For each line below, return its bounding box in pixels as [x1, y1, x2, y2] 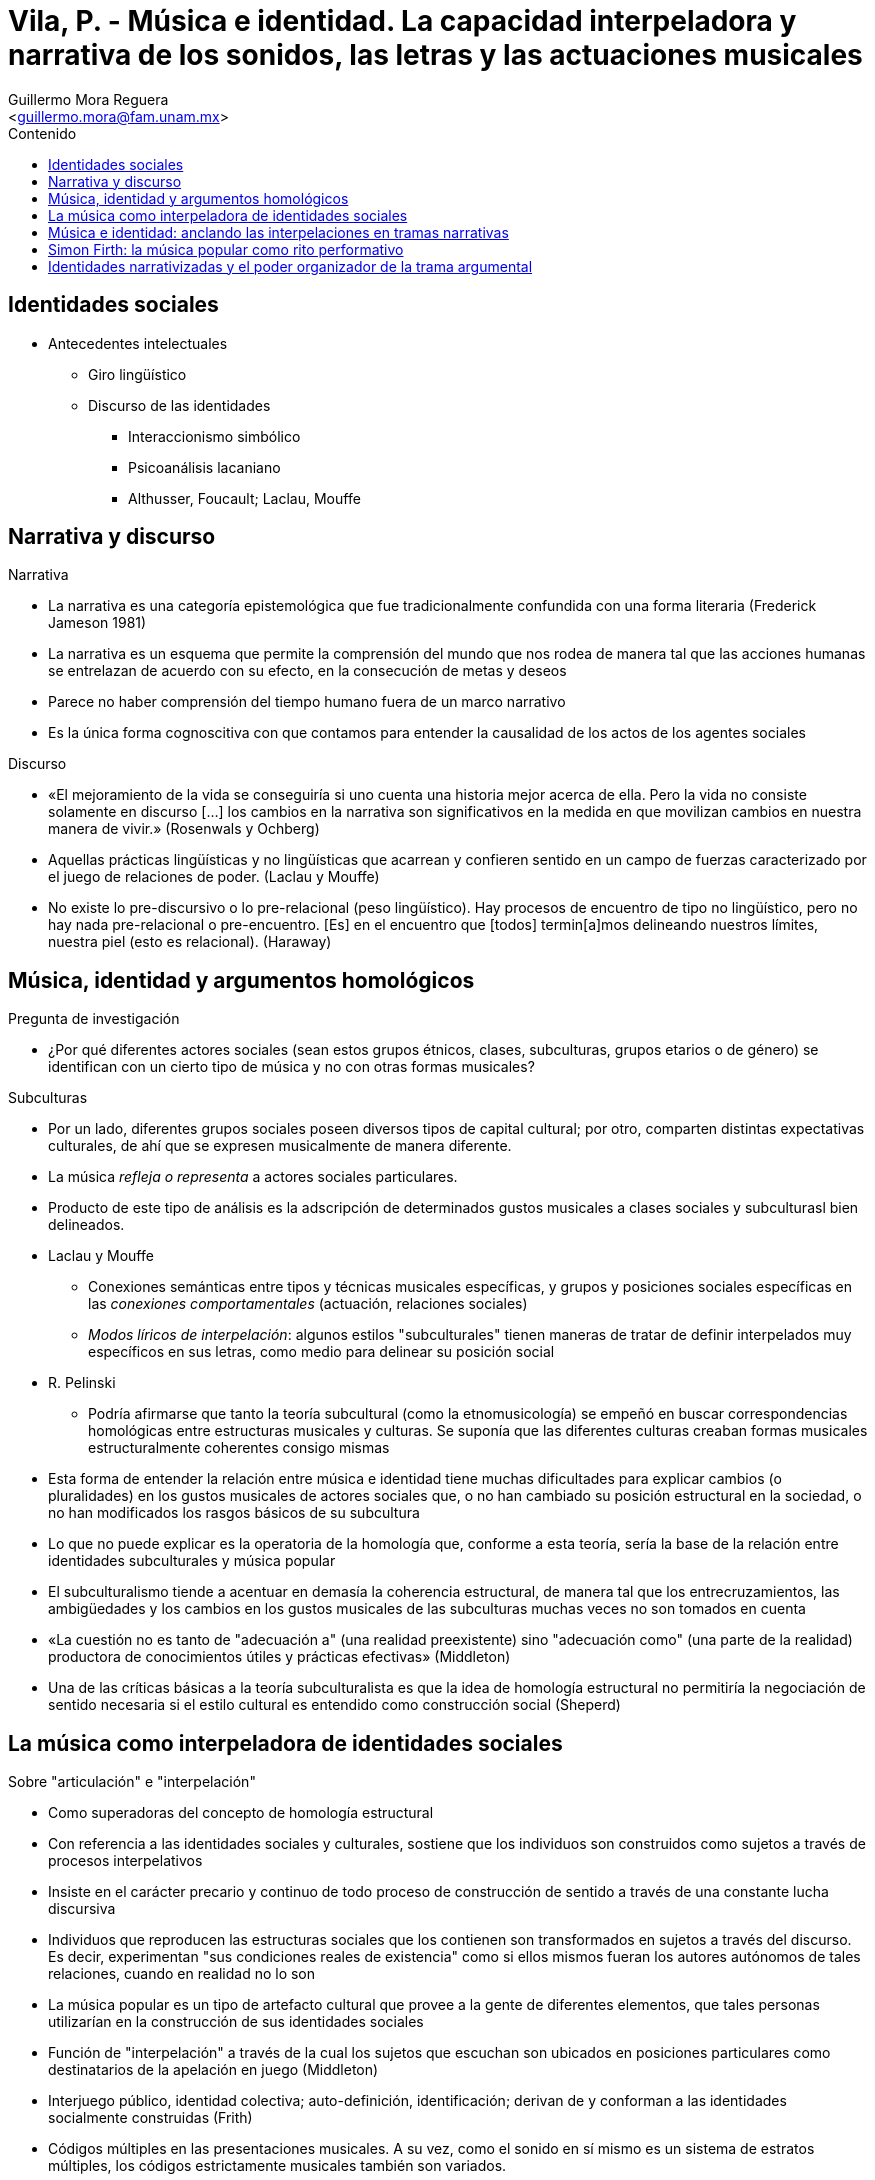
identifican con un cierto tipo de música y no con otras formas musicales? [48, 1058, 535, 1076]
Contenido [8, 124, 77, 142]
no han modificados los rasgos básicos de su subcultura [48, 1504, 420, 1522]
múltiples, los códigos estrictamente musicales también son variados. [48, 2157, 507, 2175]
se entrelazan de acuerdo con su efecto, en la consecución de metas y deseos [48, 662, 567, 680]
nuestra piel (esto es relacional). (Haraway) [48, 933, 332, 951]
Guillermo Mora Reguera [8, 90, 169, 108]
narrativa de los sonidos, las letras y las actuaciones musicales [8, 38, 863, 72]
